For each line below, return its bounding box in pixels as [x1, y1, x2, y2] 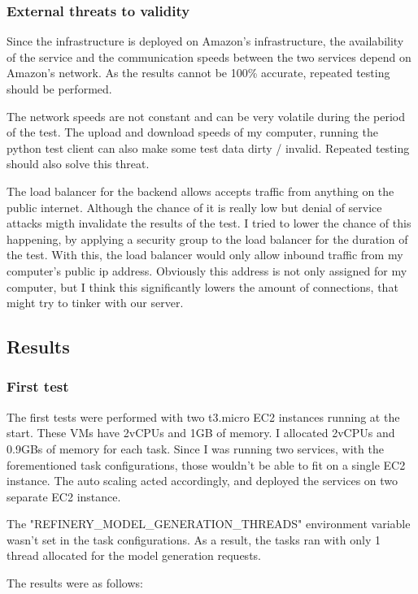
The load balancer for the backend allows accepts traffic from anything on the [7, 182, 394, 199]
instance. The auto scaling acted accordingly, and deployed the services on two [7, 472, 398, 489]
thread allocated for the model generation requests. [7, 547, 261, 564]
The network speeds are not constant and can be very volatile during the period [7, 107, 406, 124]
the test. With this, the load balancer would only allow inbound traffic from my [7, 246, 403, 263]
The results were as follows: [7, 574, 143, 592]
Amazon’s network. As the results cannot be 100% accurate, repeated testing [7, 64, 390, 81]
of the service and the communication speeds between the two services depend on [7, 48, 411, 65]
